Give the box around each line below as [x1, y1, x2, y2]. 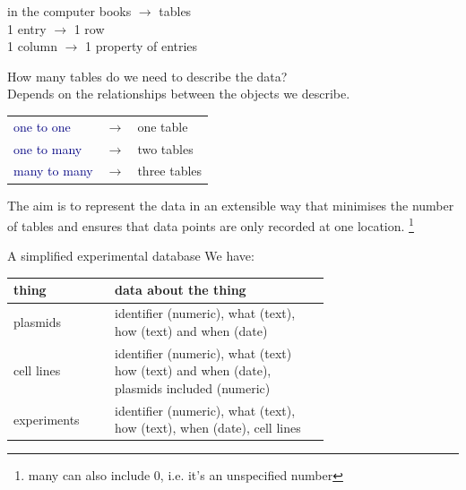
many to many [13, 161, 93, 180]
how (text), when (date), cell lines [114, 418, 301, 437]
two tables [137, 139, 194, 158]
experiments [13, 409, 80, 428]
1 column [7, 37, 57, 56]
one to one [13, 116, 71, 135]
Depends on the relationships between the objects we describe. [7, 84, 350, 103]
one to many [13, 139, 82, 158]
